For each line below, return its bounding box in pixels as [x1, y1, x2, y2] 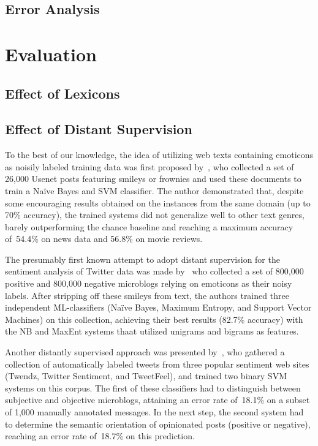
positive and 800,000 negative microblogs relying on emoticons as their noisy [5, 277, 292, 290]
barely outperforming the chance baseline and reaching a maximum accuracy [5, 220, 293, 233]
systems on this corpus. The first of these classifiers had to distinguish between [5, 381, 301, 394]
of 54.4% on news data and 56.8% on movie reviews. [5, 232, 203, 245]
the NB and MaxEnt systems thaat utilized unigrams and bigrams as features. [5, 325, 299, 338]
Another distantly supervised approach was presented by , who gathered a [5, 346, 285, 358]
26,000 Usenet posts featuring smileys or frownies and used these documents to [5, 172, 301, 185]
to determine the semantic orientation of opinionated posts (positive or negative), [5, 417, 311, 430]
